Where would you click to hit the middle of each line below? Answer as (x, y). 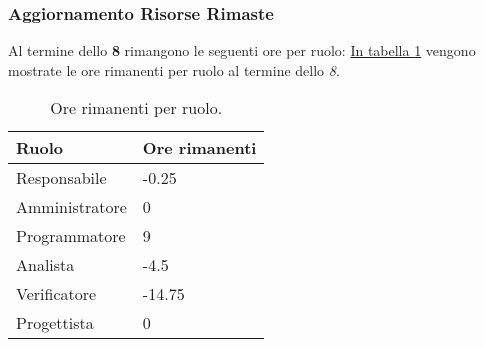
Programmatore (71, 236)
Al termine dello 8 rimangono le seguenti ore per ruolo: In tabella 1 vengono (242, 50)
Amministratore (71, 207)
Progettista (55, 323)
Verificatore (56, 294)
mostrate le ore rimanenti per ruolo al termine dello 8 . (174, 69)
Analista (45, 265)
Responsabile (61, 178)
